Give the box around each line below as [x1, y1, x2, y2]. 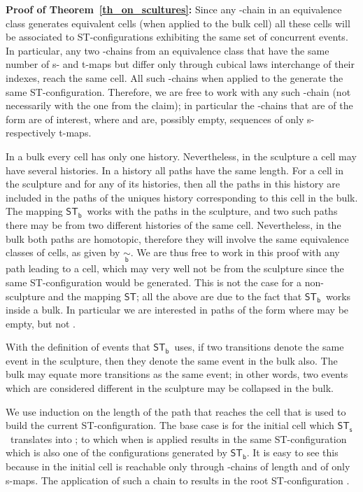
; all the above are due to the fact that [136, 288, 302, 303]
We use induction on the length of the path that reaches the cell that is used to [6, 404, 346, 419]
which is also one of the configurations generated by [6, 445, 227, 460]
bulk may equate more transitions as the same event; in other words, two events [6, 367, 348, 381]
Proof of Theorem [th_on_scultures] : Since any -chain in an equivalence [6, 2, 342, 16]
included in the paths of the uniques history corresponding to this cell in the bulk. [6, 190, 358, 204]
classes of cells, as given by [6, 245, 120, 260]
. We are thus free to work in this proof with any [130, 245, 340, 260]
